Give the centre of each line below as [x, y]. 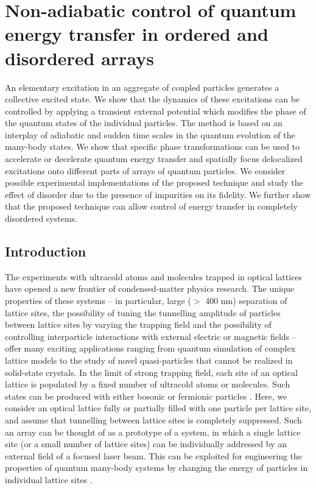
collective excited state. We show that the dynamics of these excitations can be [153, 99]
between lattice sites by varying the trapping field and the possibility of [138, 324]
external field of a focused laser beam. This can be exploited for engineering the [154, 455]
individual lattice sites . [49, 479]
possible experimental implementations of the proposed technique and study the [154, 182]
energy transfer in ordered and [137, 34]
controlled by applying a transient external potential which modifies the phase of [156, 111]
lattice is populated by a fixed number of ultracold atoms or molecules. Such [148, 384]
